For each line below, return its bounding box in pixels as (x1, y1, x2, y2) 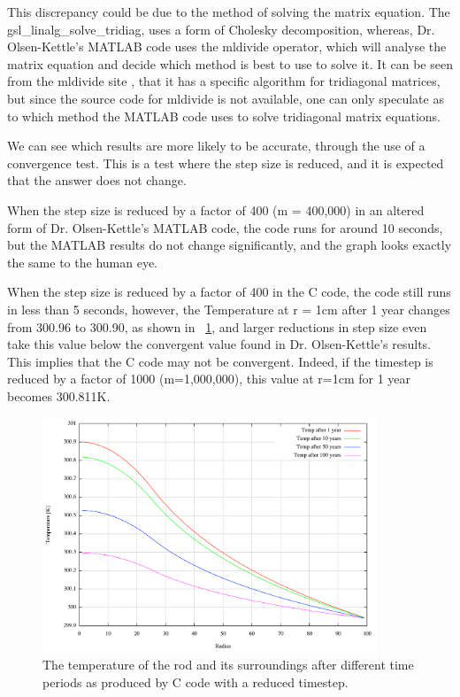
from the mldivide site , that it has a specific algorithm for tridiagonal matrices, (7, 72, 441, 90)
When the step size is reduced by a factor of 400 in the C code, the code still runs (7, 283, 451, 301)
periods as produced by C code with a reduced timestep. (42, 673, 349, 692)
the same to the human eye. (7, 252, 157, 271)
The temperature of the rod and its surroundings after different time (42, 655, 414, 674)
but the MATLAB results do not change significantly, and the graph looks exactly (7, 236, 452, 254)
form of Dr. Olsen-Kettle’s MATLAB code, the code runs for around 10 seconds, (7, 218, 443, 236)
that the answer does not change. (7, 171, 187, 190)
